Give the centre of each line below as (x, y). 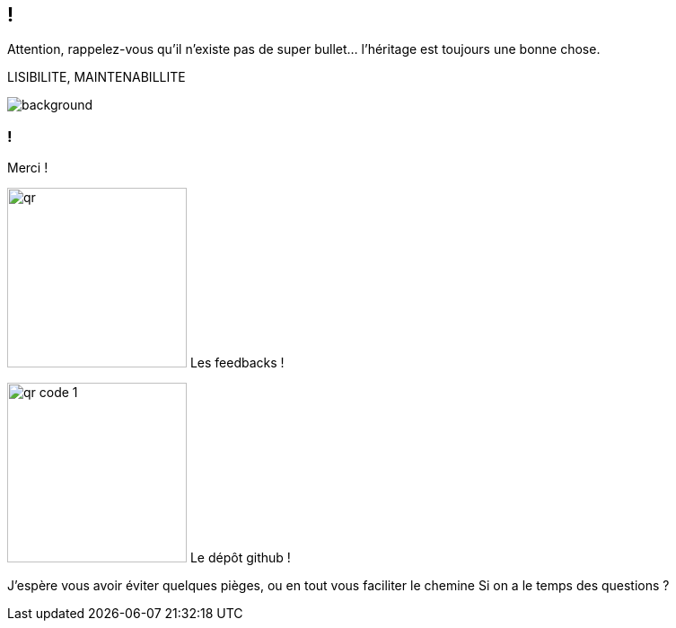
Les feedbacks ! (237, 363)
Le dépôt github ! (240, 558)
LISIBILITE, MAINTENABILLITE (97, 77)
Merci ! (28, 168)
